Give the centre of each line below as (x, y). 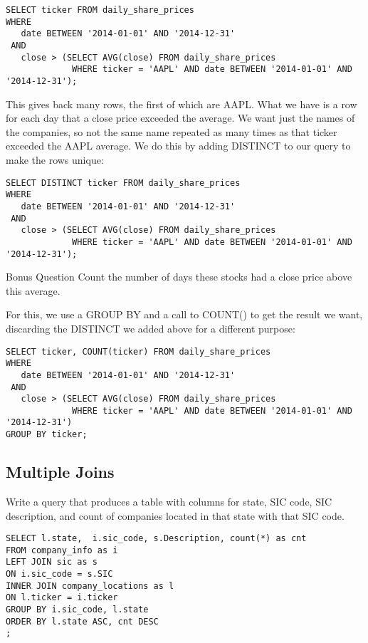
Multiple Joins (60, 472)
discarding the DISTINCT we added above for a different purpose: (151, 328)
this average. (33, 290)
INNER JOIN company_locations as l (90, 586)
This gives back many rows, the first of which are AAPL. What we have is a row (182, 104)
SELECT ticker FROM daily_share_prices (100, 10)
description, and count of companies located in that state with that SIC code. (175, 515)
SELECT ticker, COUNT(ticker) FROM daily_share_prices (138, 351)
